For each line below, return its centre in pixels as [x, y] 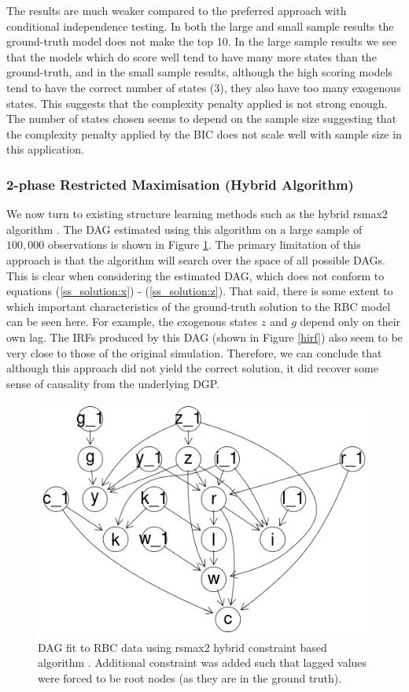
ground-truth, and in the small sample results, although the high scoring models [200, 72]
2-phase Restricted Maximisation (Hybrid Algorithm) [180, 184]
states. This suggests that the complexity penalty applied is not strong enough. [197, 103]
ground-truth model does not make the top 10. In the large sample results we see [201, 41]
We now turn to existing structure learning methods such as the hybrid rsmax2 [197, 214]
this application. [45, 149]
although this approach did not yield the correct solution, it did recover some [192, 368]
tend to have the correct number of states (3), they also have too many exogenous [204, 87]
